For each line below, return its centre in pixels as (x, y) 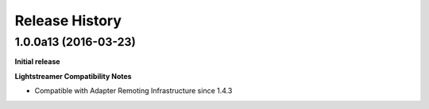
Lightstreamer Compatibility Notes (73, 76)
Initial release (37, 62)
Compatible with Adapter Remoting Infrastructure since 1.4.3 (133, 91)
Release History (68, 21)
